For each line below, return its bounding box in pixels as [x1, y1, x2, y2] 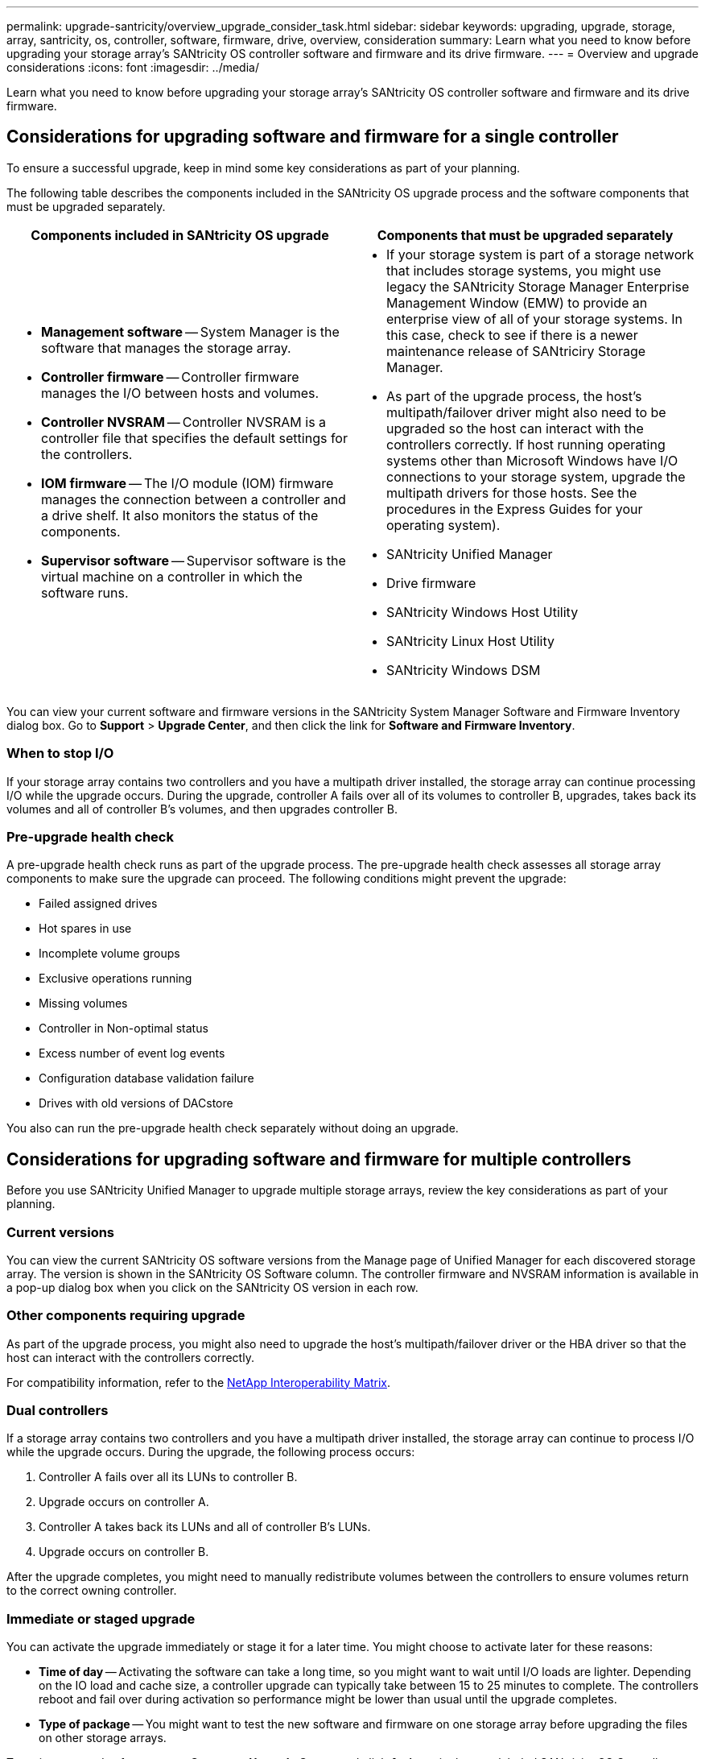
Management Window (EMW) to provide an [386, 294, 648, 311]
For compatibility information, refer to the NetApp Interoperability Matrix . [6, 1375, 390, 1389]
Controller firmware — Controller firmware [41, 368, 299, 385]
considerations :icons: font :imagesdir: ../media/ [6, 60, 259, 74]
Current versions [6, 1223, 115, 1240]
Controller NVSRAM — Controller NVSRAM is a [41, 413, 327, 430]
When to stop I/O [6, 745, 114, 762]
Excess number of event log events [39, 1046, 225, 1061]
